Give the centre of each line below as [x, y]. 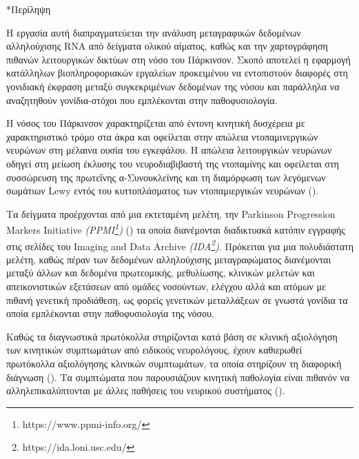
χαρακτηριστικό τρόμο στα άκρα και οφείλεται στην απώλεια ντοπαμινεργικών [162, 136]
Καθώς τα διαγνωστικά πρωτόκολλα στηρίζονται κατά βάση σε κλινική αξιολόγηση [172, 336]
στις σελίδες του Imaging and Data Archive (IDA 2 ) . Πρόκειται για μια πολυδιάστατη [180, 245]
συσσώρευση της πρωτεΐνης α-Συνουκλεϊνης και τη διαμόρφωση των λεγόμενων [166, 177]
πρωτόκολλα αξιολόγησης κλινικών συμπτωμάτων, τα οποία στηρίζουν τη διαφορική [174, 363]
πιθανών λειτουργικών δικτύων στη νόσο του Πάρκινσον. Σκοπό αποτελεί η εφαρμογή [178, 59]
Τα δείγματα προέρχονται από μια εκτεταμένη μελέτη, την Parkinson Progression [171, 213]
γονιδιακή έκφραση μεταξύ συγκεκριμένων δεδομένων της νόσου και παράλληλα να [173, 86]
